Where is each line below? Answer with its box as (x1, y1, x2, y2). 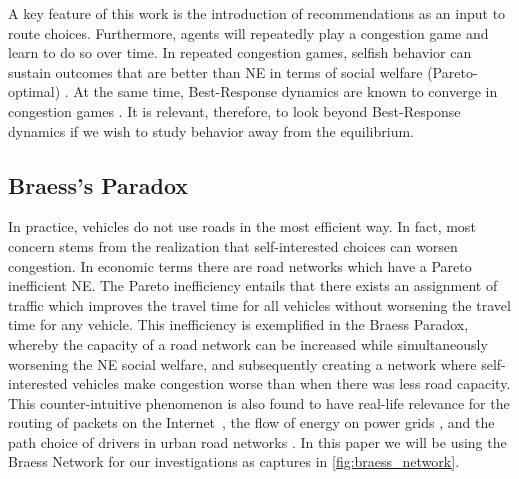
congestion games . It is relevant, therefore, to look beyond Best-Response (8, 100, 461, 121)
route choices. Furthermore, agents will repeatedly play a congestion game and (8, 22, 489, 43)
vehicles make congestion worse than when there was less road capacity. (72, 373, 511, 394)
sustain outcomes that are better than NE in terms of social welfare (8, 61, 423, 82)
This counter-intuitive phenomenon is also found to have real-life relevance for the (8, 392, 510, 413)
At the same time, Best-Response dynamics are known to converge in (73, 81, 498, 102)
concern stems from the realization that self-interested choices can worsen (8, 235, 458, 256)
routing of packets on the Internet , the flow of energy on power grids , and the (8, 412, 495, 433)
